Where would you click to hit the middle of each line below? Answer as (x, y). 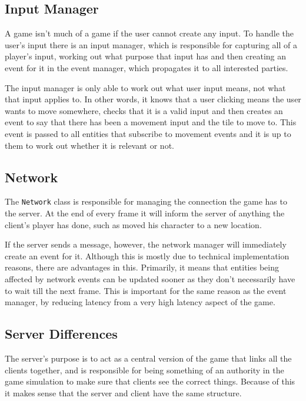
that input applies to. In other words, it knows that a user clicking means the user (153, 99)
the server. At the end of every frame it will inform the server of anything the (145, 213)
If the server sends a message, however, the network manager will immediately (146, 244)
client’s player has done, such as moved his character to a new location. (133, 224)
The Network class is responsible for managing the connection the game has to (146, 201)
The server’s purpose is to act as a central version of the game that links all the (148, 358)
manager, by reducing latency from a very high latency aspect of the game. (140, 302)
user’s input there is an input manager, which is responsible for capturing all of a (151, 44)
